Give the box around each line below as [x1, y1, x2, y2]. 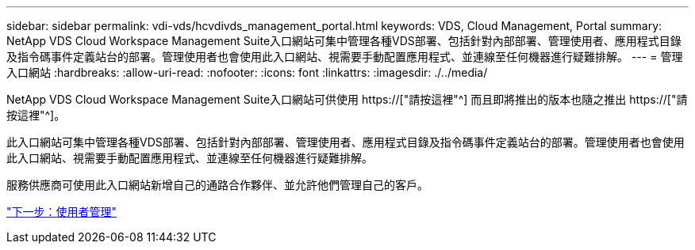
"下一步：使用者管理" [6, 205, 117, 218]
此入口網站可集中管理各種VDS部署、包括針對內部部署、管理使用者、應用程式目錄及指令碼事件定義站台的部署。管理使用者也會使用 [6, 135, 685, 149]
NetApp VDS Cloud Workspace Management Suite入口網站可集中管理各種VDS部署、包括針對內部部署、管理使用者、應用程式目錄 [6, 34, 682, 47]
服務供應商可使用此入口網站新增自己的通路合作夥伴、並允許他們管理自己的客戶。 [6, 178, 428, 191]
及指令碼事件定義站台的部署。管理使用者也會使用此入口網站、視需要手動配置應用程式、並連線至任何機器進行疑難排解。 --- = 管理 [6, 50, 683, 63]
